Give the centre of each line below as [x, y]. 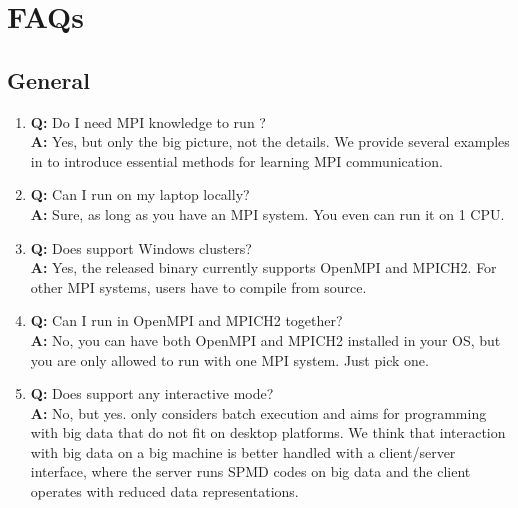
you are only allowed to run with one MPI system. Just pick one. [229, 359]
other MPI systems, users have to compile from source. [198, 286]
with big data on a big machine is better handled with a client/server [243, 451]
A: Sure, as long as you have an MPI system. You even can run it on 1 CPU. [267, 213]
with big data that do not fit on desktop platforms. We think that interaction [268, 432]
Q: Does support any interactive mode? [152, 393]
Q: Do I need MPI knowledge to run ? [148, 121]
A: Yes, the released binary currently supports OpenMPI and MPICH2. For [263, 267]
